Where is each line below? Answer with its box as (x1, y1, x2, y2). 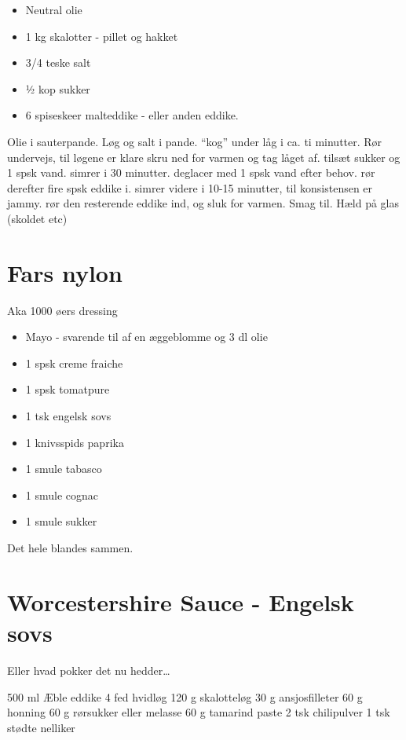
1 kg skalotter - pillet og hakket (25, 27, 178, 44)
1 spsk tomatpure (25, 381, 110, 397)
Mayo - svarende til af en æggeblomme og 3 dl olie (25, 328, 268, 345)
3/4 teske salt (25, 54, 91, 71)
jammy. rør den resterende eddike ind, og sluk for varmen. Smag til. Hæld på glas (7, 195, 400, 211)
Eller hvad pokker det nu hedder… (7, 661, 170, 678)
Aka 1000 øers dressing (7, 302, 118, 318)
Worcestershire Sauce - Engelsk (7, 585, 354, 617)
